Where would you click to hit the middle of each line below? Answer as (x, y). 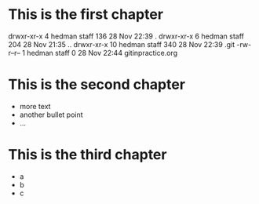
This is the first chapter (86, 15)
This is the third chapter (88, 155)
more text (35, 106)
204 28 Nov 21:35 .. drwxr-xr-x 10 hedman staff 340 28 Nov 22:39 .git (122, 44)
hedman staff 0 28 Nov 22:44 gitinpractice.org (102, 53)
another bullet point (51, 115)
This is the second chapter (97, 85)
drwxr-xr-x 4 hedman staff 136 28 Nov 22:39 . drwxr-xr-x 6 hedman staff (126, 36)
